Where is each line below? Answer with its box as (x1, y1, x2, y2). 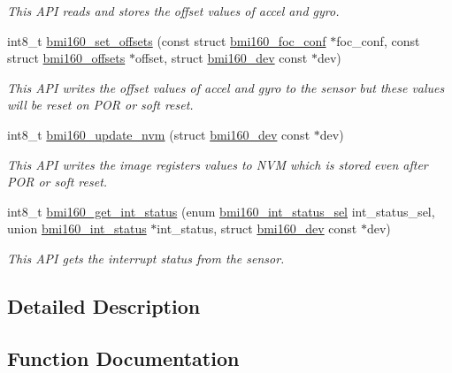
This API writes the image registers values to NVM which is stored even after (7, 155, 428, 173)
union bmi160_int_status (7, 219, 147, 238)
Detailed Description (7, 292, 201, 319)
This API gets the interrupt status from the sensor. (7, 248, 285, 267)
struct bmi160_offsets (7, 49, 126, 67)
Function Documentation (7, 344, 240, 371)
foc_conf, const (336, 31, 420, 49)
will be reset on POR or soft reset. (7, 95, 194, 114)
